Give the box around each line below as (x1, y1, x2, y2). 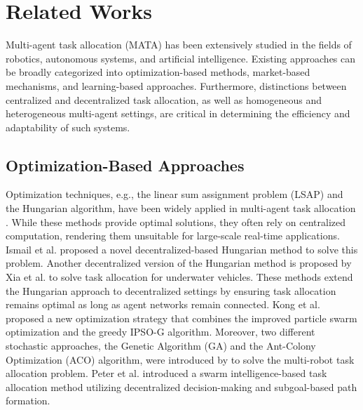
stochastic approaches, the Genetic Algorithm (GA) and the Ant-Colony (6, 338, 316, 353)
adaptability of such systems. (6, 119, 130, 134)
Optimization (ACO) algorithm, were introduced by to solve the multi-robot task (6, 352, 355, 366)
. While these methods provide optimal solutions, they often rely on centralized (6, 214, 345, 229)
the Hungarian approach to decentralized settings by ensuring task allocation (6, 283, 336, 298)
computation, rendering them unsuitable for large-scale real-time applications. (6, 228, 340, 243)
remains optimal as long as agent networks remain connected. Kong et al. (6, 297, 320, 312)
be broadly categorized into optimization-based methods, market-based (6, 65, 310, 79)
